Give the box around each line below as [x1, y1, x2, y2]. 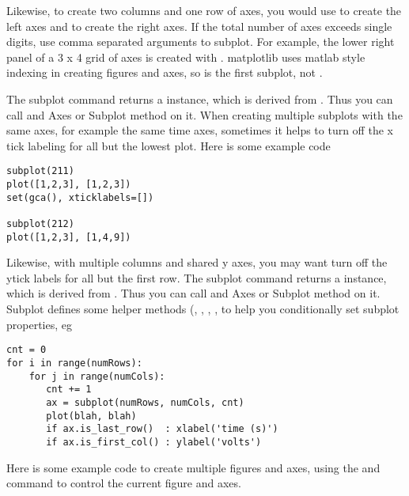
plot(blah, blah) [46, 410, 137, 422]
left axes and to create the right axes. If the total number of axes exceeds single [6, 17, 392, 34]
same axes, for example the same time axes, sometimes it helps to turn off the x [6, 122, 393, 138]
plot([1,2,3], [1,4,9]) [6, 231, 131, 243]
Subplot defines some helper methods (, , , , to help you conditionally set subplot [6, 301, 400, 317]
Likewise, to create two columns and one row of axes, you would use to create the [6, 2, 402, 18]
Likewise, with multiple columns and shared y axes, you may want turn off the [6, 254, 388, 271]
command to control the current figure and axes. [6, 475, 241, 491]
